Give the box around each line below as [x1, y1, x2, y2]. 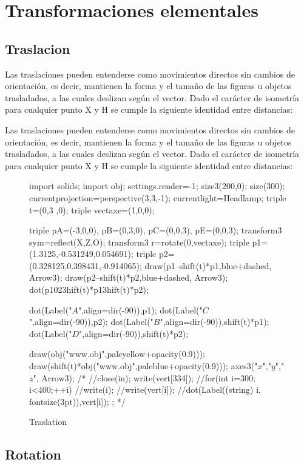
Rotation [5, 445, 61, 464]
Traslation [29, 415, 67, 428]
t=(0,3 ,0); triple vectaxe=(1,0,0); [29, 203, 155, 216]
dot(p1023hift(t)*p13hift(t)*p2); [29, 283, 149, 296]
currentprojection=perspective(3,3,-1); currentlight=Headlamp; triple [29, 191, 286, 204]
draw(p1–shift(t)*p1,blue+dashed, [144, 259, 272, 272]
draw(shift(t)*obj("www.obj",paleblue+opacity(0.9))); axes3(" [29, 360, 258, 372]
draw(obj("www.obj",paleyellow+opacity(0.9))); [29, 347, 205, 360]
